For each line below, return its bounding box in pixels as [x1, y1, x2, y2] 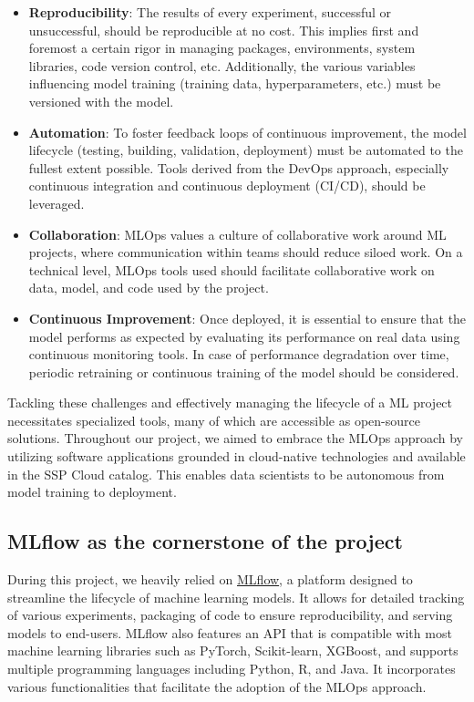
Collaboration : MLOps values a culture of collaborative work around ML [28, 224, 447, 243]
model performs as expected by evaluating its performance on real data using [28, 326, 460, 346]
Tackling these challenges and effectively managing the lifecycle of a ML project [7, 393, 453, 412]
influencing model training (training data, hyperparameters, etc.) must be [28, 74, 441, 93]
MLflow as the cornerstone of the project [7, 527, 403, 555]
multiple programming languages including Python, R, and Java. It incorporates [7, 659, 456, 678]
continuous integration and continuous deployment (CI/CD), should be [28, 176, 426, 195]
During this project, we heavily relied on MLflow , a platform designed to [7, 570, 413, 589]
